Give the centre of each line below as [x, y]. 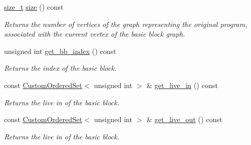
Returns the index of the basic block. [60, 68]
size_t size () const [34, 7]
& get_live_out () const [184, 119]
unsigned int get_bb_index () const [60, 51]
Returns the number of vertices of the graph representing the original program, [126, 24]
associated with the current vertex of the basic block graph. [95, 34]
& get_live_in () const [182, 85]
